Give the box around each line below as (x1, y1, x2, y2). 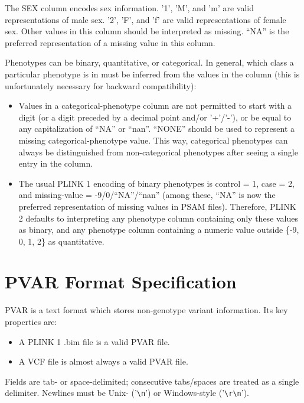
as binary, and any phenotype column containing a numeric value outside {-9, (18, 223, 299, 236)
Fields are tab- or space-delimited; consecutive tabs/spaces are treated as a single (5, 375, 299, 387)
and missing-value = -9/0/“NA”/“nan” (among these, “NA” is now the (18, 188, 276, 201)
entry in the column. (18, 157, 93, 170)
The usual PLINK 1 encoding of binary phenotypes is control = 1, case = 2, (18, 177, 295, 189)
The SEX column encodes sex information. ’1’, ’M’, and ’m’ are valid (5, 2, 254, 14)
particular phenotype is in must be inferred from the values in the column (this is (5, 67, 300, 80)
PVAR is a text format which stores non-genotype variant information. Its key (5, 304, 288, 316)
